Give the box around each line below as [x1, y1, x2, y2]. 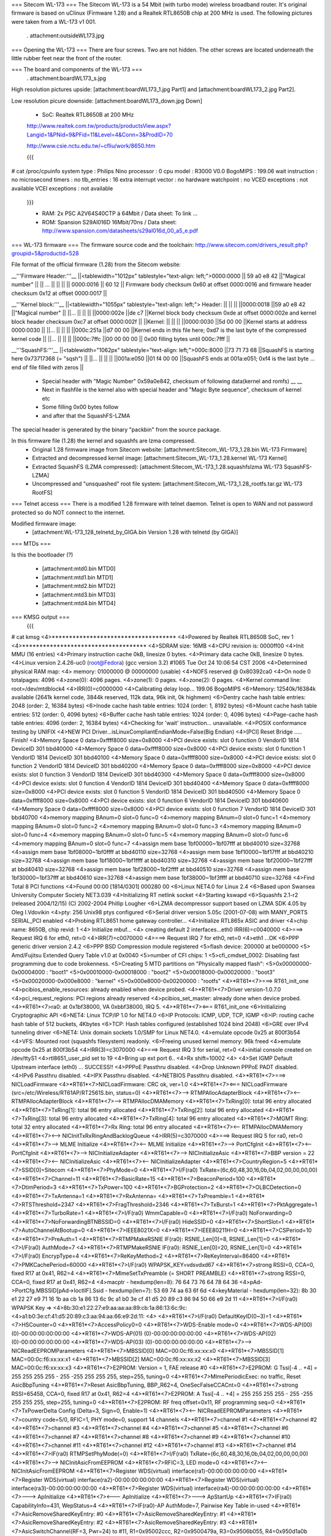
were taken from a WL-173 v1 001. [11, 18, 97, 25]
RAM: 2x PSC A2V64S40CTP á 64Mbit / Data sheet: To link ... [42, 210, 198, 217]
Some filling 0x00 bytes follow [42, 403, 119, 411]
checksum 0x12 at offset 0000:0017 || [11, 289, 107, 297]
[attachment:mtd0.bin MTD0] [42, 565, 116, 573]
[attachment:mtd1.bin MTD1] [42, 573, 113, 581]
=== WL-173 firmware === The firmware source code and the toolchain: [11, 241, 194, 248]
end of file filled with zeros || [11, 363, 84, 371]
